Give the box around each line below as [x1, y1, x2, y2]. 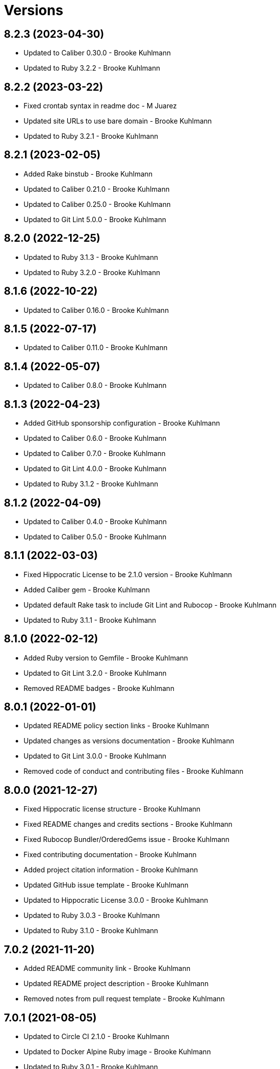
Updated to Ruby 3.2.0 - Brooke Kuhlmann [24, 268, 160, 277]
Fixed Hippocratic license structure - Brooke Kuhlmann [24, 805, 201, 814]
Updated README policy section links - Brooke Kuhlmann [24, 721, 209, 730]
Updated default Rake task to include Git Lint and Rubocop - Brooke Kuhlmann [24, 600, 277, 609]
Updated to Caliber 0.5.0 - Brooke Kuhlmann [24, 532, 167, 541]
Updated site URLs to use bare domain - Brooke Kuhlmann [24, 117, 212, 126]
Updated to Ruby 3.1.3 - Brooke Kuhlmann [24, 253, 158, 261]
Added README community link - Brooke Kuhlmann [24, 964, 191, 973]
